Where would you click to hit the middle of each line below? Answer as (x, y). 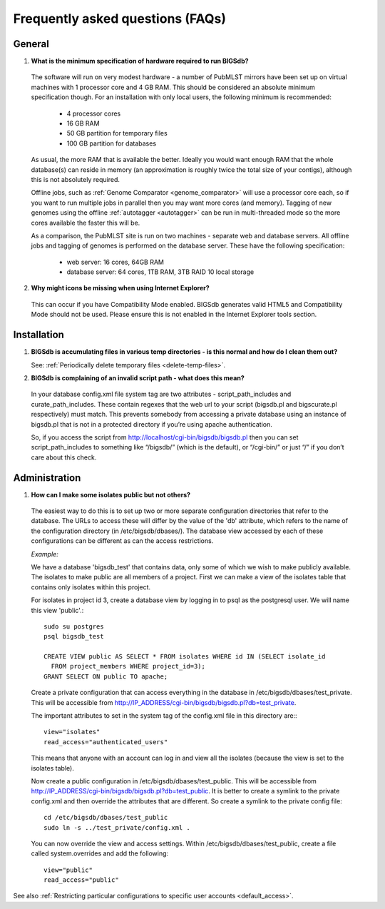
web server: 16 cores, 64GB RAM (115, 262)
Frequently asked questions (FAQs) (120, 19)
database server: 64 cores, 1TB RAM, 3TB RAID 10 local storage (160, 272)
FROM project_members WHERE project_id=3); (128, 666)
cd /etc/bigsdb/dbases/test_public (106, 818)
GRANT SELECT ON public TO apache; (106, 676)
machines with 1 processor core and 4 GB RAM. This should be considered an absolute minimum (173, 87)
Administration (47, 478)
